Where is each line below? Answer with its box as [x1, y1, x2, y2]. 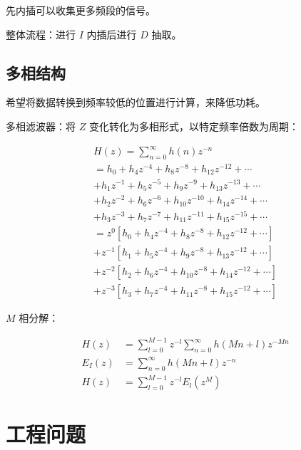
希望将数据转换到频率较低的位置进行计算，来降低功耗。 [6, 95, 265, 110]
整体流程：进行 [6, 26, 76, 41]
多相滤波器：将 [6, 118, 76, 133]
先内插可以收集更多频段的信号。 [6, 3, 155, 17]
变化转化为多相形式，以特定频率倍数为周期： [88, 118, 299, 133]
